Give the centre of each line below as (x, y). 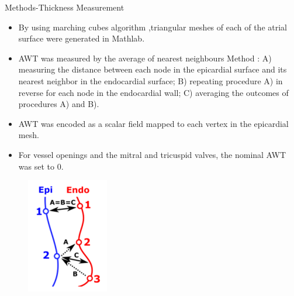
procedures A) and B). (59, 104)
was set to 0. (41, 166)
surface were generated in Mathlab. (82, 38)
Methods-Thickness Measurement (65, 7)
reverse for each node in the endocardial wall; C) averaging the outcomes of (153, 92)
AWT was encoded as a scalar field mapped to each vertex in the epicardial (153, 123)
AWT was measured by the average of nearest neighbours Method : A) (145, 58)
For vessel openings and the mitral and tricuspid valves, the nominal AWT (152, 154)
